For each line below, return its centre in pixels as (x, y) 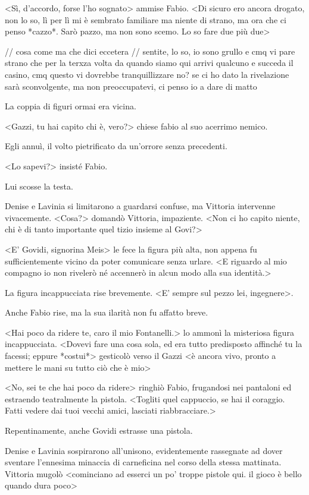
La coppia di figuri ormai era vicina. (71, 106)
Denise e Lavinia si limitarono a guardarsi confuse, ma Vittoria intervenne (140, 206)
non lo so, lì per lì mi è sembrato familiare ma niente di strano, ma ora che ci (146, 19)
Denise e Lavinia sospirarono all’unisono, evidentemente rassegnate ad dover (144, 450)
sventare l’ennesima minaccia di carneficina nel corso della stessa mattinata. (143, 462)
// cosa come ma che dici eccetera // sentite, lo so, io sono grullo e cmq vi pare (150, 51)
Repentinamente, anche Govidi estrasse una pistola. (99, 431)
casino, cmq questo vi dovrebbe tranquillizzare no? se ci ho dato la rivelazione (147, 74)
